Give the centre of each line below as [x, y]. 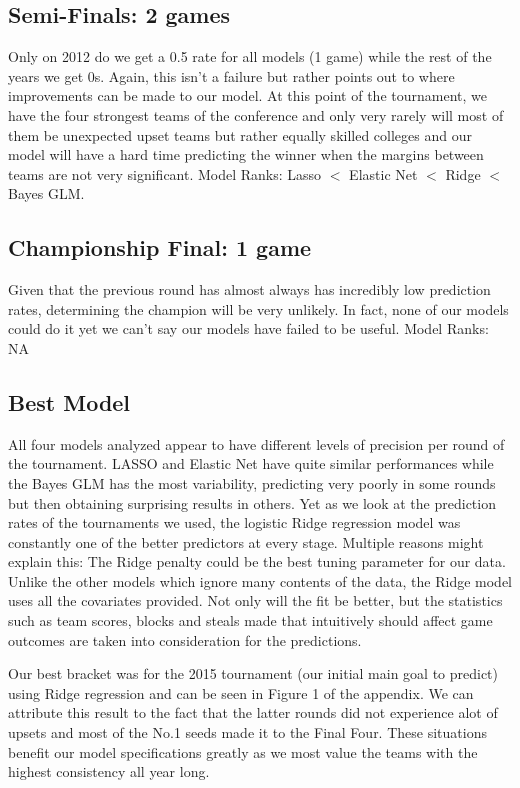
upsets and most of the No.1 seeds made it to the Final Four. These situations [247, 732]
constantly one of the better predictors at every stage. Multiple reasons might [246, 541]
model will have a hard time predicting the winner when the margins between [246, 154]
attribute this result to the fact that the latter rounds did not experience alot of [253, 712]
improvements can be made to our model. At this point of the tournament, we [247, 95]
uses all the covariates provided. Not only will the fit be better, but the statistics [255, 600]
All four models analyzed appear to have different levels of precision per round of [256, 443]
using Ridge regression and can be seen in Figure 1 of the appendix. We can [241, 692]
